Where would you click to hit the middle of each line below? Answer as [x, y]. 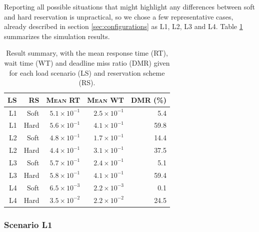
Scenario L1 [28, 224]
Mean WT [106, 99]
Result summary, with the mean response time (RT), [87, 53]
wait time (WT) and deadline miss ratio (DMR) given [87, 62]
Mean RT [63, 99]
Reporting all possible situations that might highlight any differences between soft [130, 7]
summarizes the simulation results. [57, 36]
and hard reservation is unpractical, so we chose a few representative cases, [119, 16]
